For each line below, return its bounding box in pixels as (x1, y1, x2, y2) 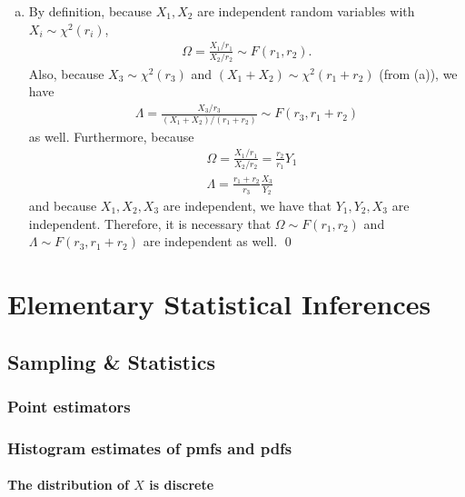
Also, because (28, 64, 104, 83)
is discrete (149, 475, 214, 494)
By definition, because (28, 2, 153, 20)
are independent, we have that (163, 195, 331, 214)
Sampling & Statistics (7, 347, 215, 375)
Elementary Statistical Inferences (7, 284, 431, 322)
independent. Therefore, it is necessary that (28, 214, 272, 233)
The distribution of (7, 475, 129, 494)
